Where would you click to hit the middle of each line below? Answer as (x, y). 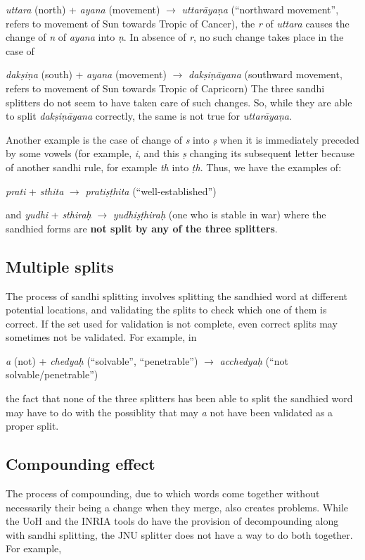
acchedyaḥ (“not (254, 360)
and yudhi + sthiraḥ (49, 214)
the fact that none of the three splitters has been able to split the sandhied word (179, 398)
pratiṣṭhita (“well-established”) (151, 191)
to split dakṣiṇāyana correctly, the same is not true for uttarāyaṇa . (149, 116)
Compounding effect (81, 464)
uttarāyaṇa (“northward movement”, (260, 9)
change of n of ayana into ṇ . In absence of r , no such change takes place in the (175, 37)
